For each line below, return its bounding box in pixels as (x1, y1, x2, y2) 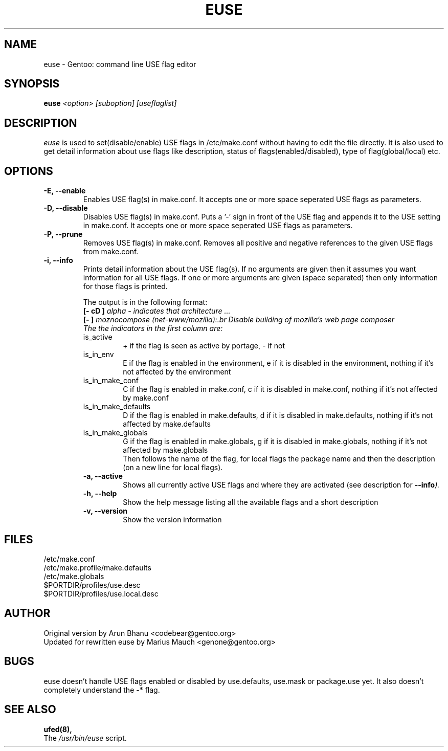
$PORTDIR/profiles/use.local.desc (43, 589, 159, 598)
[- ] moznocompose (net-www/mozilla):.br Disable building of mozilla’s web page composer (83, 315, 395, 324)
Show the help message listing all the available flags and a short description (123, 498, 378, 507)
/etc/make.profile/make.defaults (43, 563, 151, 572)
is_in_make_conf (83, 376, 139, 385)
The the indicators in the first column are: (83, 324, 223, 333)
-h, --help (83, 489, 117, 498)
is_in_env (83, 350, 114, 359)
